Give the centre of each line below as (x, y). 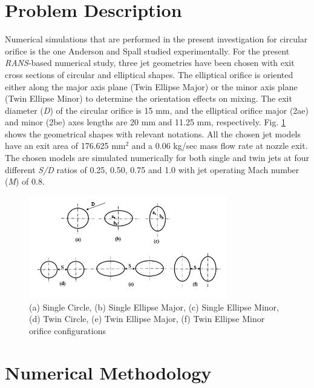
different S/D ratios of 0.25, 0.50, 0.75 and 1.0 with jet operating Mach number (152, 169)
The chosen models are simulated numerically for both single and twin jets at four (157, 158)
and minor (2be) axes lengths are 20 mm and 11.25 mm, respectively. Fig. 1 (146, 122)
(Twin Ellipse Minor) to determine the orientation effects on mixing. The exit (149, 98)
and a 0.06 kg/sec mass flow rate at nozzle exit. (220, 146)
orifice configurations (67, 331)
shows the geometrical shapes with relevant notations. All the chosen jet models (153, 133)
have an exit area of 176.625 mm (65, 146)
